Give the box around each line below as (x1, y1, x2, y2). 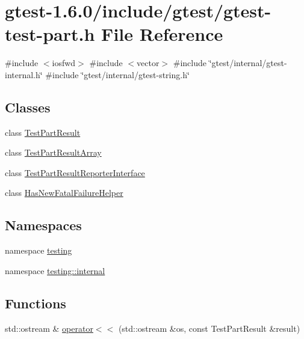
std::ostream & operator (5, 322, 93, 334)
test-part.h (5, 22, 95, 46)
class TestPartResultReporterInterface (5, 166, 145, 179)
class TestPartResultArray (5, 146, 102, 159)
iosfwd (52, 56, 76, 69)
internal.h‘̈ (5, 68, 43, 81)
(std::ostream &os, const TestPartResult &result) (118, 322, 300, 334)
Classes (5, 97, 51, 116)
